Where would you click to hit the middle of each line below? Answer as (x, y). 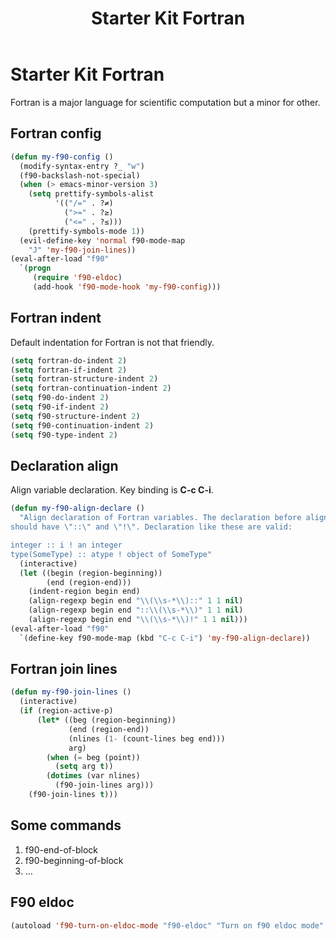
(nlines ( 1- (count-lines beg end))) (147, 738)
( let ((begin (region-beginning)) (91, 573)
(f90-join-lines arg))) (104, 785)
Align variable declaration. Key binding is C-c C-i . (112, 490)
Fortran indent (56, 318)
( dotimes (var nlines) (93, 776)
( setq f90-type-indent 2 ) (64, 435)
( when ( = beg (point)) (93, 757)
